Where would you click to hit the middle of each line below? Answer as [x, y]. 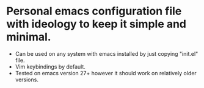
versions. [27, 80]
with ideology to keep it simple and [97, 24]
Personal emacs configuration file [94, 11]
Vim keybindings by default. [50, 66]
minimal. [29, 37]
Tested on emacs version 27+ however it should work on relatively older [106, 73]
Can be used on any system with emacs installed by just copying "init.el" [107, 53]
